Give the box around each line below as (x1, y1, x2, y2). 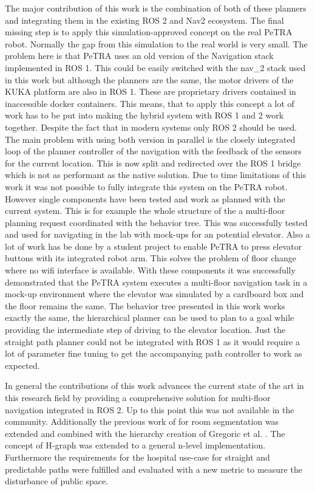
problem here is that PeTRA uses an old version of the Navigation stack (5, 49, 274, 62)
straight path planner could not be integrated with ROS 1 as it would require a (5, 335, 300, 348)
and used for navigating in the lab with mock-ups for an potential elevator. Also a (5, 228, 310, 241)
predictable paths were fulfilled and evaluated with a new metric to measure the (5, 462, 302, 475)
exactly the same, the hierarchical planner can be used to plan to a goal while (5, 311, 294, 324)
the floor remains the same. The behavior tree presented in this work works (5, 299, 285, 312)
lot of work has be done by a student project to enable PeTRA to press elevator (5, 239, 302, 252)
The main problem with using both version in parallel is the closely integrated (5, 132, 296, 145)
